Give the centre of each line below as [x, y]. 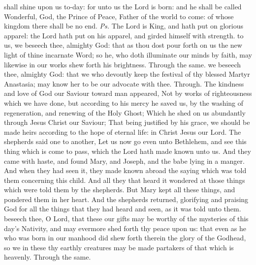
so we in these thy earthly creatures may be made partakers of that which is [119, 247]
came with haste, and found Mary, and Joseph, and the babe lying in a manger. [124, 161]
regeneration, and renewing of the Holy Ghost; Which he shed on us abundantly [125, 112]
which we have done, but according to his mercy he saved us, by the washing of [124, 103]
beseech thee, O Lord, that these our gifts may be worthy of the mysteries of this [126, 219]
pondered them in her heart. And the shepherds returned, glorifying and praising [126, 199]
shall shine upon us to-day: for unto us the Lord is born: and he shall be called [123, 6]
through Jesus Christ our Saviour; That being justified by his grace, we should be [127, 122]
